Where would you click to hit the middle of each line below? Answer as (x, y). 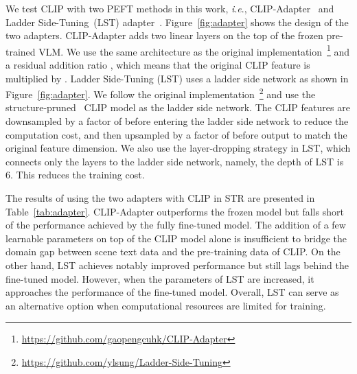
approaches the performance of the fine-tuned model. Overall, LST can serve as (172, 292)
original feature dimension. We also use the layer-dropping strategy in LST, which (178, 148)
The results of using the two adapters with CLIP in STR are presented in (160, 198)
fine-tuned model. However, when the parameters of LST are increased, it (160, 278)
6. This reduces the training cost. (75, 175)
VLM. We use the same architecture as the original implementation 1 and (194, 50)
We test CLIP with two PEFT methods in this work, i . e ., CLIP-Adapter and (170, 8)
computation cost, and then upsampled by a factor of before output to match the (176, 134)
